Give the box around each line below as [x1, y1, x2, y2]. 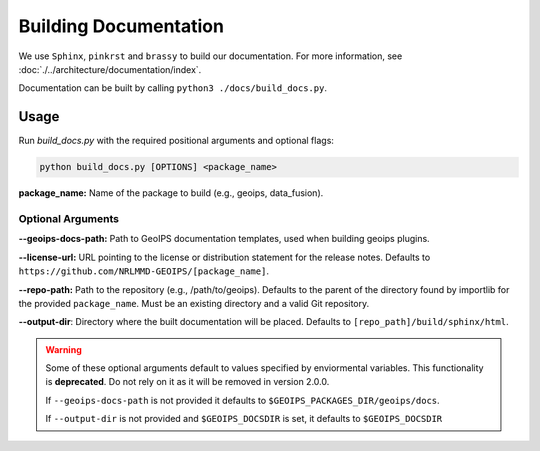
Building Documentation [18, 15, 225, 37]
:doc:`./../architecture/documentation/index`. [18, 63, 202, 75]
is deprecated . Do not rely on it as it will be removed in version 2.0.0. [45, 376, 330, 388]
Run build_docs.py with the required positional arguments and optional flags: [18, 135, 335, 147]
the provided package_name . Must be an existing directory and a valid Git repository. [18, 297, 370, 309]
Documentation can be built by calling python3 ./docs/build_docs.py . [18, 82, 327, 94]
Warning [45, 343, 82, 355]
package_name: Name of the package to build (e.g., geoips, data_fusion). [18, 187, 324, 199]
